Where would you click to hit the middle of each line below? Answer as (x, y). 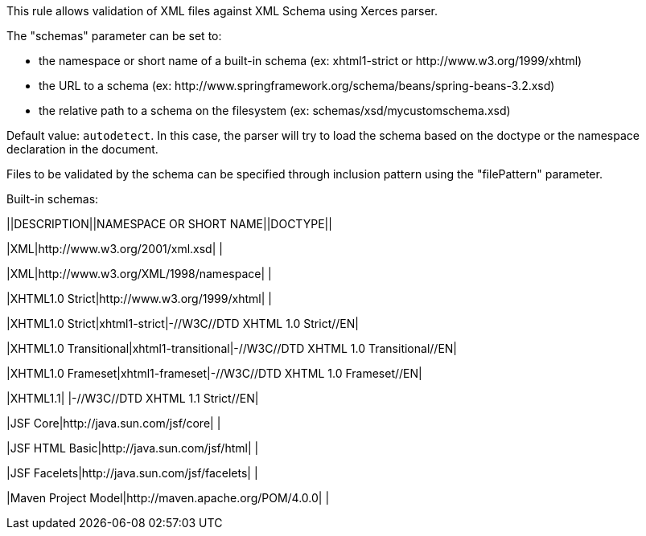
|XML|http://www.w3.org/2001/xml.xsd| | (115, 249)
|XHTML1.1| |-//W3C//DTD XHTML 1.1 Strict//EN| (133, 398)
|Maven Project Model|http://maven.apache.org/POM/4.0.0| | (168, 498)
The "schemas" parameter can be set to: (114, 36)
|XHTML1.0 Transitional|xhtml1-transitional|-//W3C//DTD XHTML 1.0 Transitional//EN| (232, 348)
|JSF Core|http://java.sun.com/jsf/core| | (114, 423)
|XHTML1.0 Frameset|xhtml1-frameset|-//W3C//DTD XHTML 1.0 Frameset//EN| (214, 373)
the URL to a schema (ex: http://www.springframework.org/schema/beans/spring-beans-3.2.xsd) (297, 86)
